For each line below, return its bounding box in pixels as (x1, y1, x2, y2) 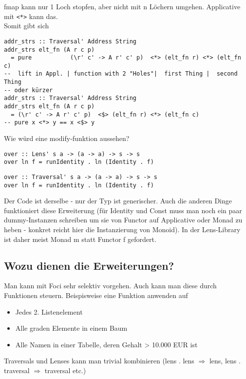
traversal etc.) (44, 365, 86, 376)
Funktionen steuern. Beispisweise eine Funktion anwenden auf (4, 290, 188, 300)
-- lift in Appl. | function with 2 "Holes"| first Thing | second (4, 70, 238, 78)
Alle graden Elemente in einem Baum (15, 323, 128, 333)
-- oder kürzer (4, 86, 53, 94)
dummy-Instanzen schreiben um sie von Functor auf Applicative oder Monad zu (4, 215, 243, 225)
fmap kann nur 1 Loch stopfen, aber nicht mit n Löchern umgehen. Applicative (4, 1, 241, 11)
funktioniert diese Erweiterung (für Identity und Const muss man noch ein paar (4, 205, 242, 215)
